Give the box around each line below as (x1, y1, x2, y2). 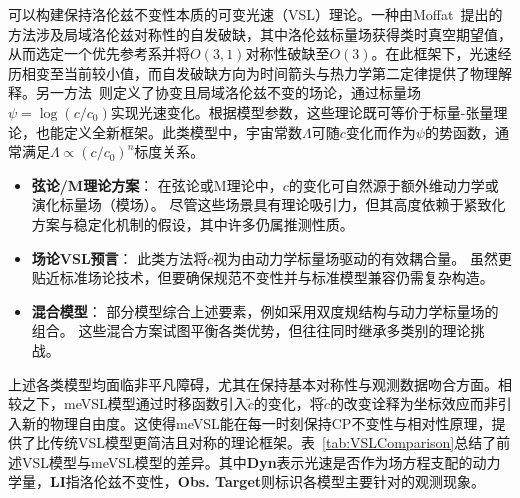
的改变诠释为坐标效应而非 (329, 393, 498, 414)
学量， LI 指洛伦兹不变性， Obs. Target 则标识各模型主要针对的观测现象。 (8, 471, 486, 492)
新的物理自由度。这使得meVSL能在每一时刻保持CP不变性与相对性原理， (21, 412, 492, 433)
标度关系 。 (134, 141, 205, 162)
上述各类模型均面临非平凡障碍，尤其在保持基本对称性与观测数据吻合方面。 (8, 373, 498, 394)
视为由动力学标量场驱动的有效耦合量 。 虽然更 (213, 247, 513, 268)
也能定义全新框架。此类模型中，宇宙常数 (35, 121, 302, 142)
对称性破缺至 (245, 43, 330, 64)
